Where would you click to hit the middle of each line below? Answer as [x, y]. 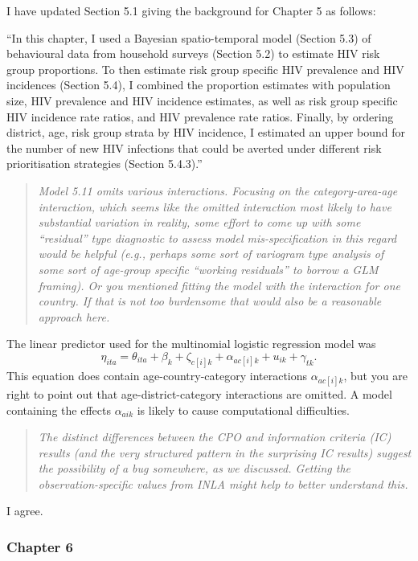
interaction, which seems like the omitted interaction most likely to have [215, 206]
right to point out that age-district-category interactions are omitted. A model [199, 393]
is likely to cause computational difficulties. [244, 409]
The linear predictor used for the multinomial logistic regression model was [191, 344]
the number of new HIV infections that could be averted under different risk [194, 147]
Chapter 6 [40, 547]
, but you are [375, 375]
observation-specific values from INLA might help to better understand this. [223, 483]
